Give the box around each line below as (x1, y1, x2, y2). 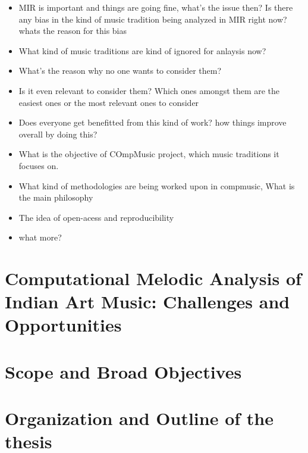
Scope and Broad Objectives (5, 359, 242, 383)
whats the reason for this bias (18, 24, 127, 37)
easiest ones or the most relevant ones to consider (18, 96, 199, 108)
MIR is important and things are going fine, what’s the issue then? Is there (18, 1, 293, 13)
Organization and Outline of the (5, 406, 274, 430)
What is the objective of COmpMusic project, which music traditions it (18, 148, 279, 160)
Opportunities (5, 313, 122, 337)
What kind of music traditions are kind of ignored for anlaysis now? (18, 44, 266, 57)
